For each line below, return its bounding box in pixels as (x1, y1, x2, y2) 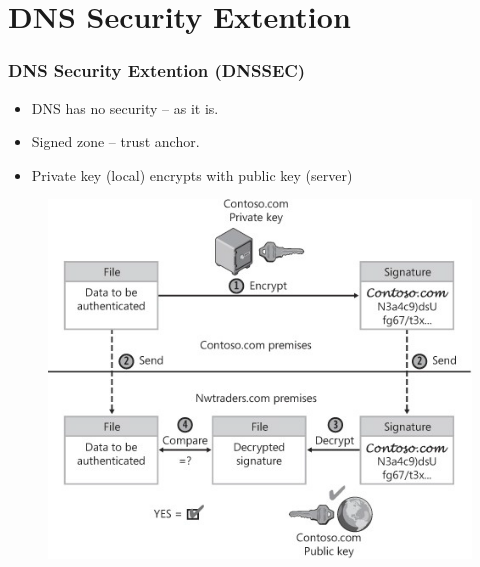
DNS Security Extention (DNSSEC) (8, 58, 306, 83)
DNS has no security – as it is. (31, 97, 219, 118)
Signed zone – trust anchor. (31, 131, 200, 152)
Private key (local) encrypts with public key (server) (31, 164, 353, 185)
